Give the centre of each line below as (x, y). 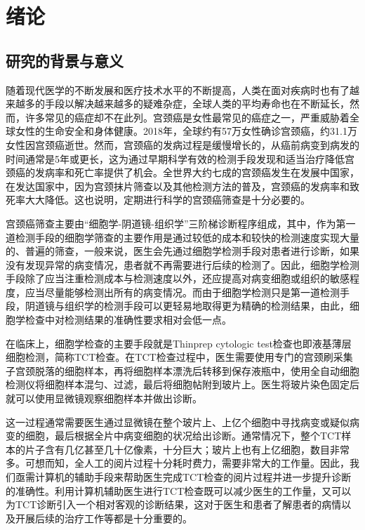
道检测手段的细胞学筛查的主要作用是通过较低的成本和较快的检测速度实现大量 (182, 237)
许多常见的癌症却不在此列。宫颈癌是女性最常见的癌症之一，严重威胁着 (187, 117)
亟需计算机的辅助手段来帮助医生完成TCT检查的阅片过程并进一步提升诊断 (183, 477)
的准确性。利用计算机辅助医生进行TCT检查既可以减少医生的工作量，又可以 (179, 490)
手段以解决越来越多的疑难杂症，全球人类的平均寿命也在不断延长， (197, 104)
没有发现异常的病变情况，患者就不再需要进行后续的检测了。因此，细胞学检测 (182, 264)
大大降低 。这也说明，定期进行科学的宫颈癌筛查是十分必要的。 (167, 200)
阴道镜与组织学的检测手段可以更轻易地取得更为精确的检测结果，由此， (187, 306)
